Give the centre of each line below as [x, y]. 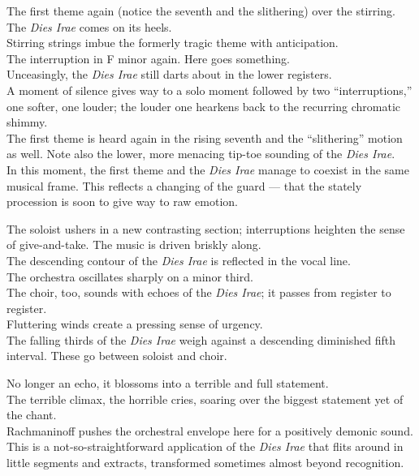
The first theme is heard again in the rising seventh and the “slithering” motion [205, 137]
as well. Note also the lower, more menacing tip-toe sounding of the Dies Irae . [201, 154]
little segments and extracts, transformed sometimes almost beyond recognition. [205, 463]
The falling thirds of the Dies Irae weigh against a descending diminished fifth [201, 339]
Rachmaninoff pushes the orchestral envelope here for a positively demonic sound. [210, 430]
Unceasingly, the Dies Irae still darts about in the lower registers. [169, 74]
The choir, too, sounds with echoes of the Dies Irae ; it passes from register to [199, 292]
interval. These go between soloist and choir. [117, 356]
